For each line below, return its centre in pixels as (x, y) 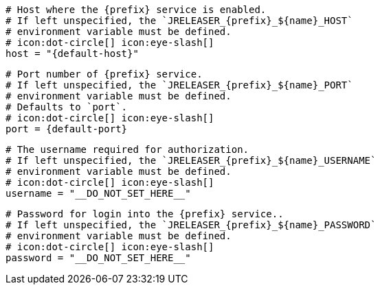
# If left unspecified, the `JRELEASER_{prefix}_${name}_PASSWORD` (191, 225)
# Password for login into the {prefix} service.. (145, 214)
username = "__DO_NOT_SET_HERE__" (98, 193)
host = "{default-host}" (72, 53)
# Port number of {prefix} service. (104, 74)
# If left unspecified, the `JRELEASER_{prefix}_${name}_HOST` (179, 21)
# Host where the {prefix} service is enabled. (136, 10)
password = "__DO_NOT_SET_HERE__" (98, 258)
